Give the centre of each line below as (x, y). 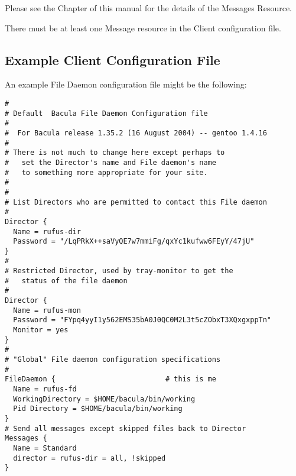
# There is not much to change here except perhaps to (115, 153)
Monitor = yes (41, 330)
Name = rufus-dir (47, 231)
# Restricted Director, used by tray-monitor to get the (119, 271)
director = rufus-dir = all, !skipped (90, 458)
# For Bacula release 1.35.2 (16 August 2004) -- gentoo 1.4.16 (136, 133)
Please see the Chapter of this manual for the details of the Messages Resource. (148, 8)
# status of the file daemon (66, 281)
